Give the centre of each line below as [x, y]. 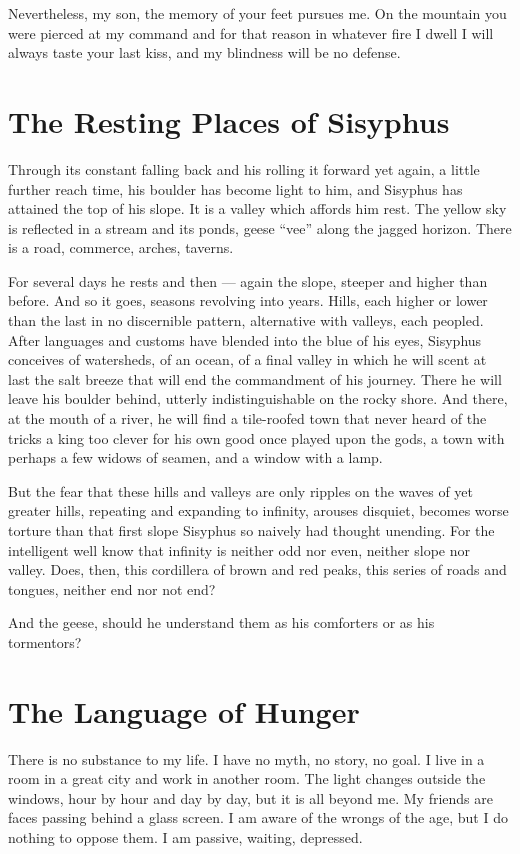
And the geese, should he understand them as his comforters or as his [221, 622]
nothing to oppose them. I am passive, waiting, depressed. [185, 837]
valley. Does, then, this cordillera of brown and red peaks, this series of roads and [257, 569]
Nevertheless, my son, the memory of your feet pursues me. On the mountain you [257, 13]
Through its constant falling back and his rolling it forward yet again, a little [244, 168]
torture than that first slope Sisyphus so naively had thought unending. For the [251, 530]
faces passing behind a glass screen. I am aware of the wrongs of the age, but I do [258, 817]
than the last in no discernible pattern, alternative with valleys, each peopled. [246, 320]
